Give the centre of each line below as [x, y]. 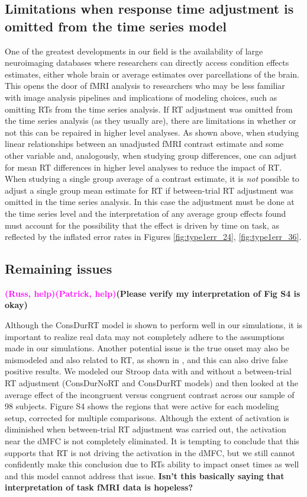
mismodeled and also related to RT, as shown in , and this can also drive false [146, 359]
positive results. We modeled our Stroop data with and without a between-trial [148, 371]
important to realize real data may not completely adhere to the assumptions [145, 336]
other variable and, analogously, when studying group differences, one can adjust [151, 155]
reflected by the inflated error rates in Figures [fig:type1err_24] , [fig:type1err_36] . [153, 237]
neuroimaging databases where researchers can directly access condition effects [147, 62]
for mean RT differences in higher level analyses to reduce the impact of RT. [143, 167]
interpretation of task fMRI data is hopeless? [99, 487]
